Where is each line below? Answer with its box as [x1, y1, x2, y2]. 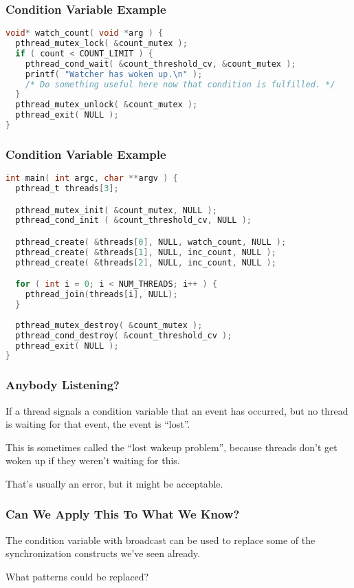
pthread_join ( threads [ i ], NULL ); [25, 290, 178, 300]
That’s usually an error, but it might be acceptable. [5, 476, 223, 490]
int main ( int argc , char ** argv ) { [5, 173, 178, 184]
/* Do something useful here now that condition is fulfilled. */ [25, 79, 335, 89]
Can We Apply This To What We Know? [5, 505, 240, 523]
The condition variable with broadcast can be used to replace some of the [5, 532, 316, 547]
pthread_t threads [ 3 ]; [15, 184, 119, 194]
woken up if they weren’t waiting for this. [5, 453, 180, 468]
